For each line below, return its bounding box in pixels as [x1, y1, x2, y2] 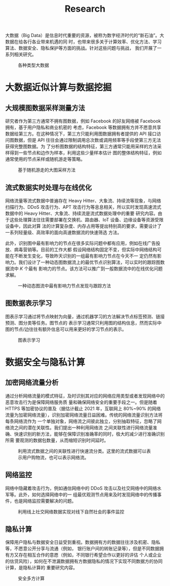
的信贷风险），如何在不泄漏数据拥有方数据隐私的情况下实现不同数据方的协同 [5, 558, 163, 564]
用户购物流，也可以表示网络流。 [22, 454, 89, 460]
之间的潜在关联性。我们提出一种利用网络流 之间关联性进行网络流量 [14, 425, 153, 431]
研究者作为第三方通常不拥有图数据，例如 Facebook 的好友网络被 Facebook [5, 118, 161, 124]
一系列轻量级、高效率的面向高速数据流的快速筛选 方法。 [5, 230, 122, 235]
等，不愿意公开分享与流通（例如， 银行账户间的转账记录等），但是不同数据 [5, 545, 159, 551]
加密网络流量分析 [5, 378, 59, 387]
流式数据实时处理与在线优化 [5, 183, 92, 192]
